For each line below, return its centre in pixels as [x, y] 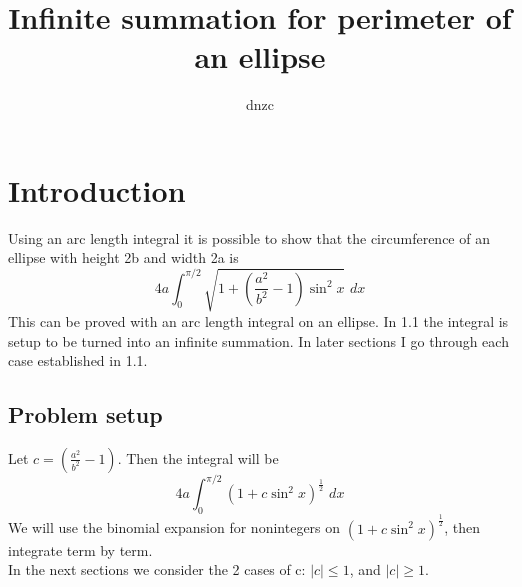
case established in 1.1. [78, 360]
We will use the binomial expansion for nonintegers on [174, 527]
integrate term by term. [80, 549]
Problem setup [85, 414]
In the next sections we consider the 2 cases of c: [157, 569]
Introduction [97, 189]
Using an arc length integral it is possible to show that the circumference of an [249, 237]
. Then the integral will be [198, 457]
